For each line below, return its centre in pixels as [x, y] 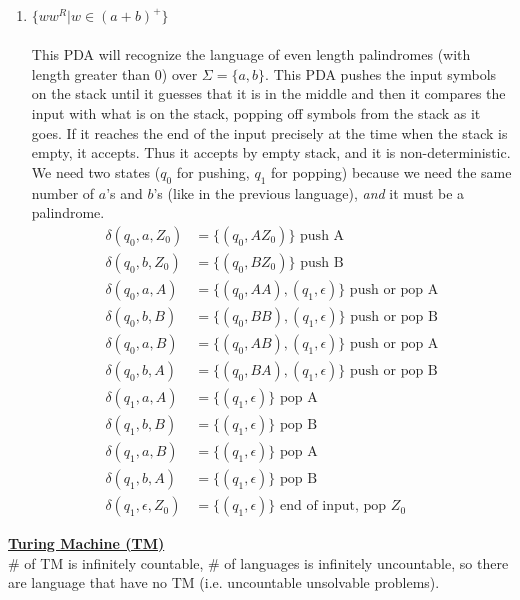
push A [322, 235]
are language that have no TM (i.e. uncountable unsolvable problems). [224, 582]
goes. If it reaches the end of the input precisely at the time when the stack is [269, 132]
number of [63, 192]
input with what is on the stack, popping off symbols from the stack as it [256, 112]
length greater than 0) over [114, 73]
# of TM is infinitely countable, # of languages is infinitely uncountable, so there [258, 562]
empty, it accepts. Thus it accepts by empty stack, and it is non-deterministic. [271, 152]
